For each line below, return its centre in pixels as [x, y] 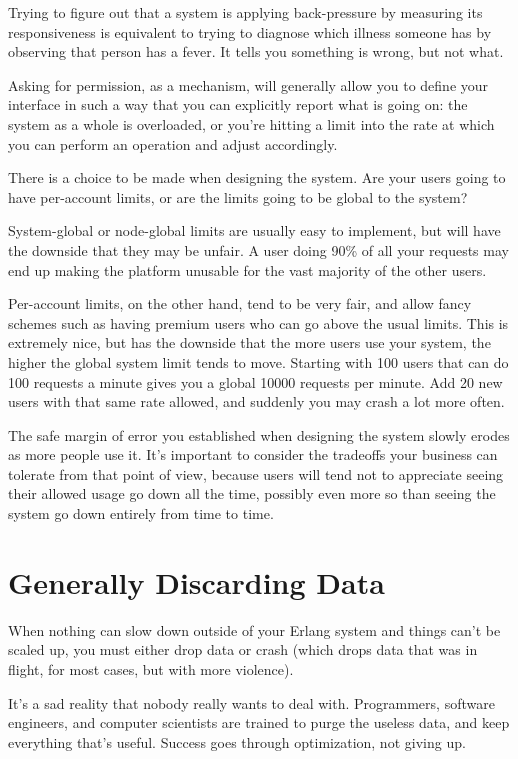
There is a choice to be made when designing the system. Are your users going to [257, 177]
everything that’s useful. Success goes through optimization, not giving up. [237, 741]
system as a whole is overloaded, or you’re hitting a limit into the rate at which [251, 123]
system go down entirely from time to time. [141, 513]
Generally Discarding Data [196, 581]
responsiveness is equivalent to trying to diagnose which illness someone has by [250, 31]
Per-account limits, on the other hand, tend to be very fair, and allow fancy [240, 303]
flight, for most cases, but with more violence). [151, 668]
